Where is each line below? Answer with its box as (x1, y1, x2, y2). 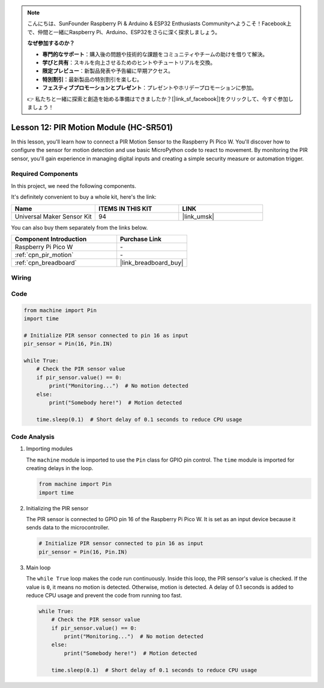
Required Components (11, 170, 78, 178)
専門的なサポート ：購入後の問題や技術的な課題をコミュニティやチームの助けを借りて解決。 (42, 50, 268, 58)
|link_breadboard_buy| (120, 258, 184, 267)
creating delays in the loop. (26, 465, 94, 472)
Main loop (26, 564, 51, 571)
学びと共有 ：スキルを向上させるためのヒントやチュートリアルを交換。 (42, 59, 216, 66)
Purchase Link (120, 235, 162, 243)
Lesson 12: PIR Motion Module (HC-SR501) (11, 122, 173, 132)
